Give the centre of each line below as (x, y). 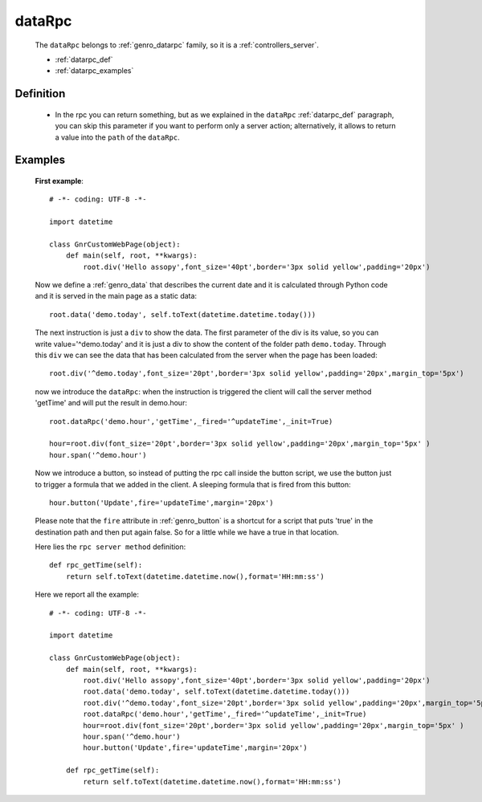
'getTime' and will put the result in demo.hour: (111, 403)
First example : (59, 181)
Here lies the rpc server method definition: (110, 547)
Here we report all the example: (87, 595)
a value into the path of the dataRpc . (117, 137)
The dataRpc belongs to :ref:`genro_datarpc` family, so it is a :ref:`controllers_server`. (177, 45)
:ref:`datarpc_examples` (94, 71)
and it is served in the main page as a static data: (116, 296)
